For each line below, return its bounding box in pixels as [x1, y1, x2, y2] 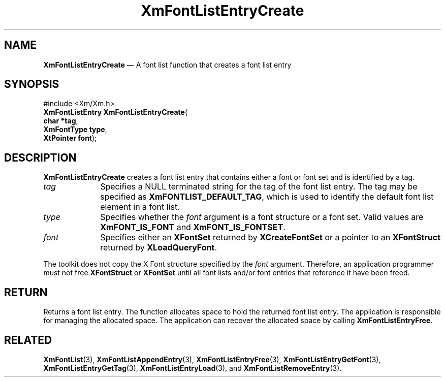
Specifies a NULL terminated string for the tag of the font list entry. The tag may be [100, 181, 418, 192]
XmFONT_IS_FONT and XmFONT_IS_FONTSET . [100, 222, 285, 233]
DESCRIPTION [4, 151, 77, 164]
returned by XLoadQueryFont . [100, 242, 217, 253]
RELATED [4, 333, 52, 346]
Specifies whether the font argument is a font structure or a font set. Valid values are [100, 212, 424, 223]
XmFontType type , [43, 125, 107, 134]
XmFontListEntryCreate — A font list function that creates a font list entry [43, 60, 292, 69]
